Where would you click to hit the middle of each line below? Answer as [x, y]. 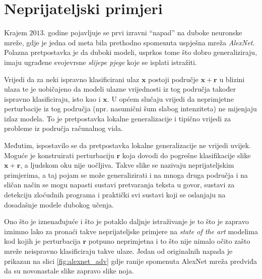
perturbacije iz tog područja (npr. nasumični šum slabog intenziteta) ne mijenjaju [130, 109]
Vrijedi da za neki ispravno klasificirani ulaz [72, 79]
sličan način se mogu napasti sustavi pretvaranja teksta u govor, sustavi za [119, 185]
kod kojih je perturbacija [42, 241]
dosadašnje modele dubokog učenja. [59, 204]
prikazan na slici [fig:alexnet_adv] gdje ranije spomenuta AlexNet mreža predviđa [131, 261]
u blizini [232, 79]
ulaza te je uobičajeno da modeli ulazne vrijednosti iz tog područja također [120, 89]
